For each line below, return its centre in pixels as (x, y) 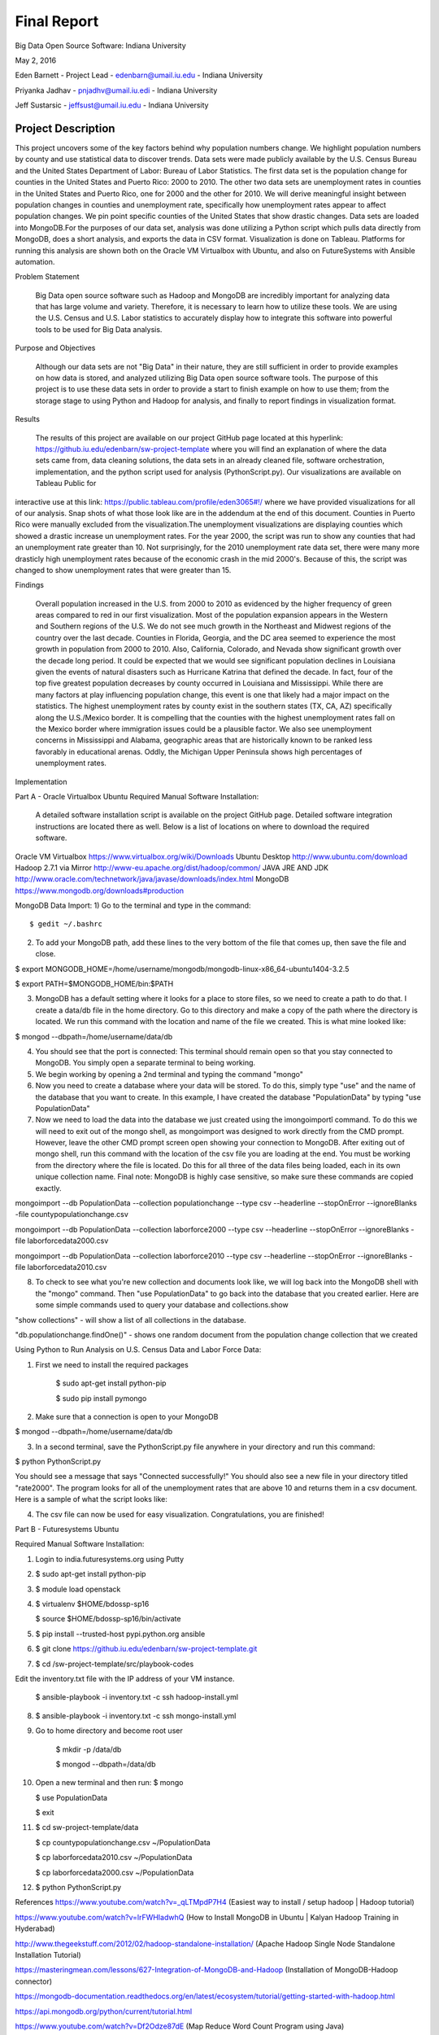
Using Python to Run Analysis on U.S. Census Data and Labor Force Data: (138, 1350)
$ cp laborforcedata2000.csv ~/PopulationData (115, 1872)
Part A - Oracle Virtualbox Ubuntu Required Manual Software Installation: (137, 796)
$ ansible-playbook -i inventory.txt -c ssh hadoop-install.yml (137, 1697)
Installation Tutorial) (48, 1954)
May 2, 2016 (36, 60)
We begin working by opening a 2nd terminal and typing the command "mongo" (170, 1074)
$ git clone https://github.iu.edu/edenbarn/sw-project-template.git (146, 1649)
